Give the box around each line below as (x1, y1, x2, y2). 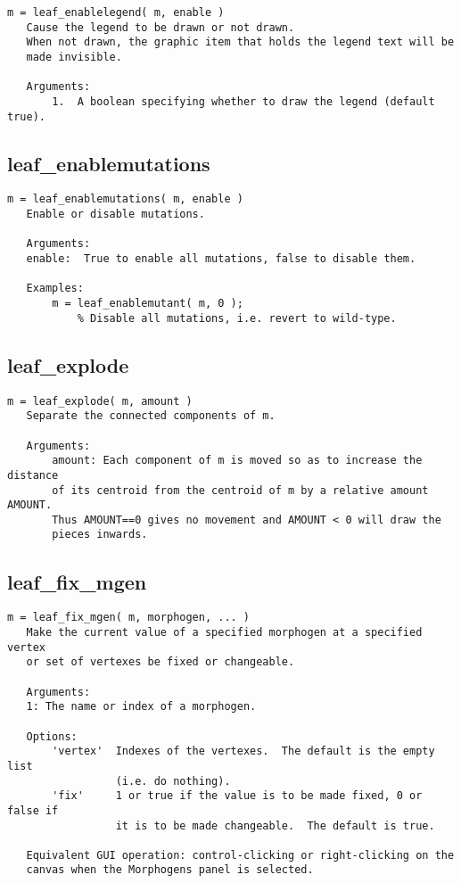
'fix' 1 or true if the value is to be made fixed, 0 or (52, 789, 423, 803)
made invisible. (26, 50, 122, 63)
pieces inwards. (52, 528, 148, 541)
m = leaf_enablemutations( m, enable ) (7, 193, 243, 206)
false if (7, 804, 59, 817)
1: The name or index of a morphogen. (26, 700, 257, 714)
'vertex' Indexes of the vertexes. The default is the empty (52, 745, 435, 758)
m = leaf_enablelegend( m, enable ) (7, 6, 225, 19)
